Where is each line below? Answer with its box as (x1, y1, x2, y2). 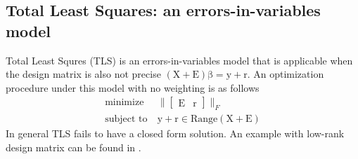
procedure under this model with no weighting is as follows (6, 80, 260, 95)
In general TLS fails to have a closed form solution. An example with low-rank (6, 126, 345, 141)
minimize (105, 97, 144, 108)
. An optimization (247, 67, 324, 81)
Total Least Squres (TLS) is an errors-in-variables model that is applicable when (6, 53, 353, 67)
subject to (105, 114, 148, 125)
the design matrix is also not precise (6, 67, 161, 81)
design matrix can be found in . (6, 139, 141, 154)
